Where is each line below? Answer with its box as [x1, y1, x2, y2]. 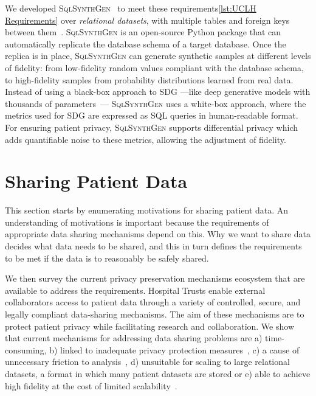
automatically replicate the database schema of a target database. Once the [5, 37, 286, 50]
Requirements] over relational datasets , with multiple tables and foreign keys [5, 13, 290, 26]
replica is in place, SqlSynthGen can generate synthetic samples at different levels [5, 49, 311, 62]
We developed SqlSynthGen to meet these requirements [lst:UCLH [5, 2, 256, 14]
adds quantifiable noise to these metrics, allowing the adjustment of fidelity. [5, 133, 286, 145]
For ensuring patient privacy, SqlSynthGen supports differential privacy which [5, 120, 298, 133]
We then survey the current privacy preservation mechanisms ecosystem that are [5, 272, 305, 285]
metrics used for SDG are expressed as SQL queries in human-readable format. [5, 109, 298, 122]
